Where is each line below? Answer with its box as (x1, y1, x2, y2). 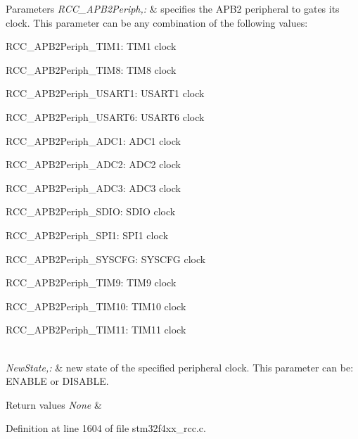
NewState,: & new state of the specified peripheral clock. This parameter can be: (6, 360, 354, 374)
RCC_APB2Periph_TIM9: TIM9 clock (6, 275, 177, 290)
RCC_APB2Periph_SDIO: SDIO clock (6, 204, 176, 219)
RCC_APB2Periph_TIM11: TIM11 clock (6, 322, 186, 337)
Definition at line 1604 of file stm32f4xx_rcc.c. (6, 421, 206, 435)
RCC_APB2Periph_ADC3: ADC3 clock (6, 180, 181, 195)
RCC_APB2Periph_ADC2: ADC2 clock (6, 157, 181, 172)
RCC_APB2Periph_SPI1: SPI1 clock (6, 227, 169, 242)
